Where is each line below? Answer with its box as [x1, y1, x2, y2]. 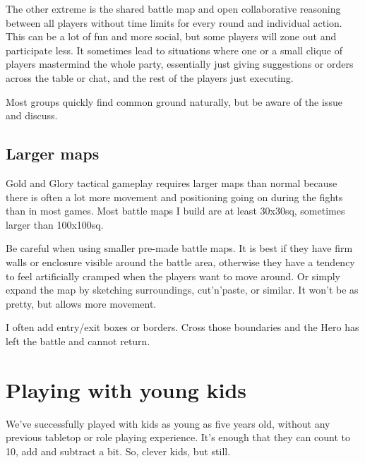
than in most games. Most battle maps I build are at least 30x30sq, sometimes [6, 203, 345, 218]
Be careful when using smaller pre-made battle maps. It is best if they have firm [6, 241, 353, 255]
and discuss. [6, 108, 58, 123]
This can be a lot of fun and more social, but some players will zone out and [6, 29, 337, 44]
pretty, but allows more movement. [6, 296, 157, 311]
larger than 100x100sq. [6, 217, 104, 231]
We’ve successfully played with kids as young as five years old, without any [6, 416, 330, 431]
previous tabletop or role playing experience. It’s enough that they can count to [6, 430, 350, 445]
